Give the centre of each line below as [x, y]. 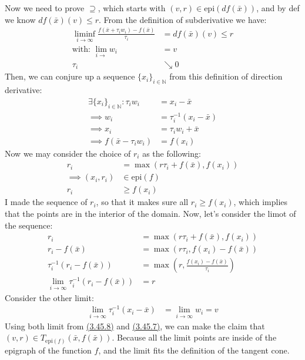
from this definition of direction [226, 76]
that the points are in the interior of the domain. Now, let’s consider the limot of [150, 213]
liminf [85, 34]
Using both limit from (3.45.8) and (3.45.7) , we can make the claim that [135, 326]
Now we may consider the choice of [68, 153]
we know [20, 19]
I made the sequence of [46, 202]
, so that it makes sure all [142, 202]
